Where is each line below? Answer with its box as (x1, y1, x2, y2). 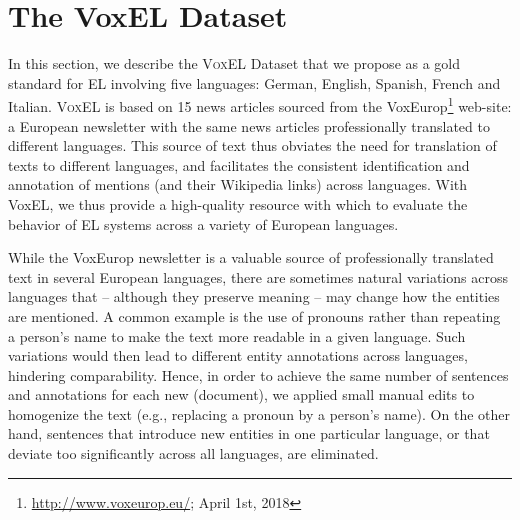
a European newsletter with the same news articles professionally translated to (8, 115, 490, 136)
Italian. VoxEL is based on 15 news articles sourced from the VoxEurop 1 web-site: (8, 93, 512, 116)
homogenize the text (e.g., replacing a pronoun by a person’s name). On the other (8, 403, 510, 424)
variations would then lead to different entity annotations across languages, (8, 345, 468, 366)
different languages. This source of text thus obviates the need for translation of (8, 135, 497, 156)
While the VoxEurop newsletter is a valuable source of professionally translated (8, 247, 494, 268)
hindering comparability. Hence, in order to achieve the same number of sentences (8, 364, 509, 385)
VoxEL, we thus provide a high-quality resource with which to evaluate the (8, 193, 468, 214)
